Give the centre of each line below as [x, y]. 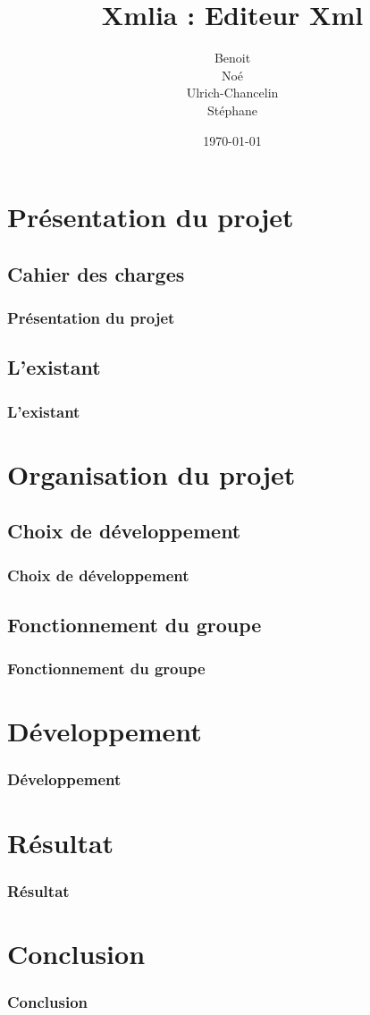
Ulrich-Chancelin [232, 93]
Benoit [232, 58]
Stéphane [232, 110]
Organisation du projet [151, 474]
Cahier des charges [96, 273]
